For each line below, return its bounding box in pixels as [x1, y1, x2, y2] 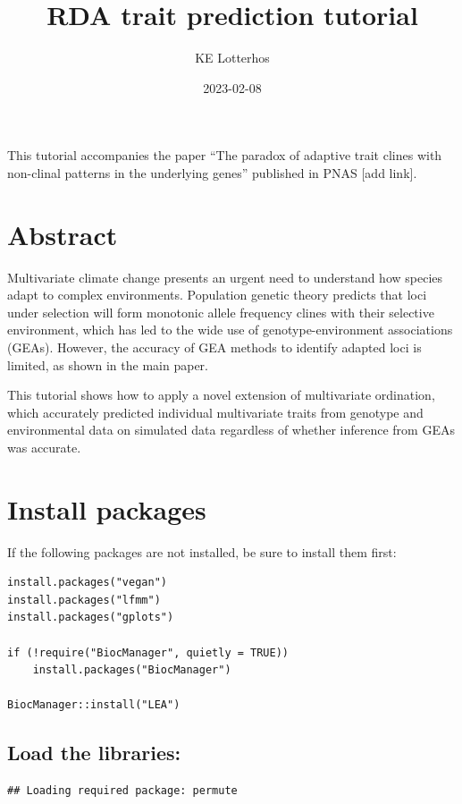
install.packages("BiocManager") [32, 664, 231, 677]
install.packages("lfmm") [7, 593, 161, 606]
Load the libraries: [7, 739, 181, 766]
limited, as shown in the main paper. [7, 355, 208, 374]
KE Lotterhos [195, 48, 270, 67]
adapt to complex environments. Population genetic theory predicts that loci [7, 285, 427, 304]
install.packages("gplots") [7, 611, 174, 624]
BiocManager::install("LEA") [7, 698, 181, 712]
